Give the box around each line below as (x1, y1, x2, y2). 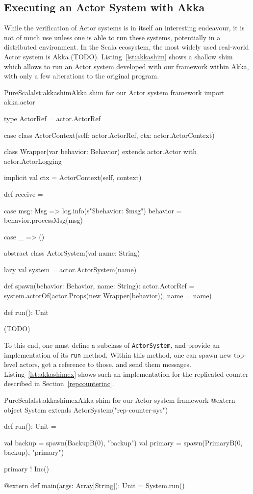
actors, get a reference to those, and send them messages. (19, 359, 191, 369)
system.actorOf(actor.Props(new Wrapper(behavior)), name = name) (4, 290, 212, 301)
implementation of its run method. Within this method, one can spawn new (4, 349, 232, 360)
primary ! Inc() (4, 463, 49, 473)
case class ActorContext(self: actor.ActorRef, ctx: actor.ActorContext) (4, 130, 215, 140)
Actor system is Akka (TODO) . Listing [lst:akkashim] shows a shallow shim (4, 51, 233, 61)
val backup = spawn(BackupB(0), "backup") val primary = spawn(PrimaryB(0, (4, 437, 243, 447)
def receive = (4, 188, 43, 199)
